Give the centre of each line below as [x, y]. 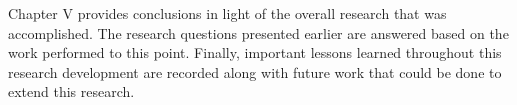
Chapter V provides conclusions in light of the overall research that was [227, 13]
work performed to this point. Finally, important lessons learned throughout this [255, 52]
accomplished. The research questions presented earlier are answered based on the [258, 32]
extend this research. [71, 91]
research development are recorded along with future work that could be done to [255, 71]
